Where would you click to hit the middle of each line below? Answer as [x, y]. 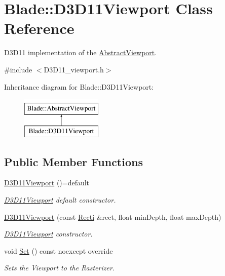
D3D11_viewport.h [74, 69]
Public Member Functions [73, 161]
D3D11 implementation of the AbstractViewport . [81, 52]
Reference [39, 28]
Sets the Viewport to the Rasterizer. [60, 268]
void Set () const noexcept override [59, 250]
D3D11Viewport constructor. [48, 234]
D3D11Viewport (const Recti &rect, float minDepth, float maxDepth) [113, 216]
